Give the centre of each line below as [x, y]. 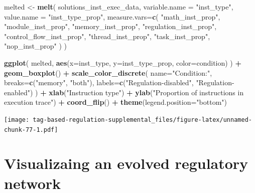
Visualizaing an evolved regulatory [126, 163]
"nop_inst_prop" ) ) [35, 46]
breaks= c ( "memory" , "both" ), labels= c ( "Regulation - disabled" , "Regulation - [119, 82]
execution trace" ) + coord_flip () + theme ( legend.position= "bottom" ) [115, 102]
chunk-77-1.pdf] [31, 130]
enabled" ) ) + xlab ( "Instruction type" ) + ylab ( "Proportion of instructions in [124, 92]
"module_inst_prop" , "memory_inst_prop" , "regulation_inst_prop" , [110, 26]
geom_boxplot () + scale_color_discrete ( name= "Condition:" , [108, 72]
